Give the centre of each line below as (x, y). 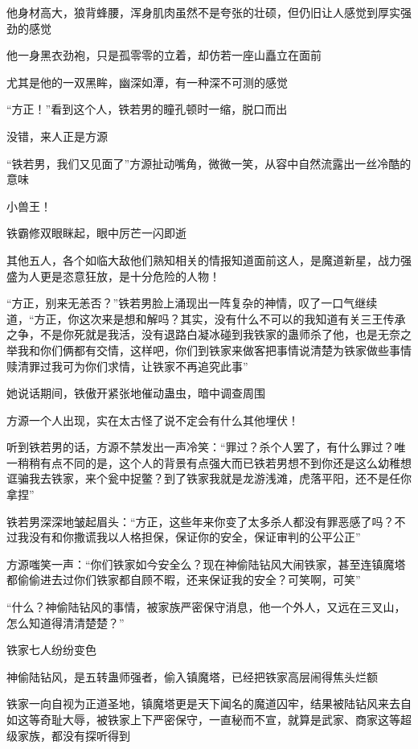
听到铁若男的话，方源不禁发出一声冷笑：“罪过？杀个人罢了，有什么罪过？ (201, 447)
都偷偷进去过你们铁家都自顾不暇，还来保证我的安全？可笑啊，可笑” (184, 580)
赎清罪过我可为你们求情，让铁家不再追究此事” (127, 366)
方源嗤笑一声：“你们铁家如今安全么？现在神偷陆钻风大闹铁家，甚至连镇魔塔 (206, 564)
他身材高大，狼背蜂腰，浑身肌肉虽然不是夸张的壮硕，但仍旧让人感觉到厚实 (203, 12)
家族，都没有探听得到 (74, 735)
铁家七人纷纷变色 (51, 650)
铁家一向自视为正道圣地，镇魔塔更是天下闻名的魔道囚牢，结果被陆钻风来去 (203, 704)
